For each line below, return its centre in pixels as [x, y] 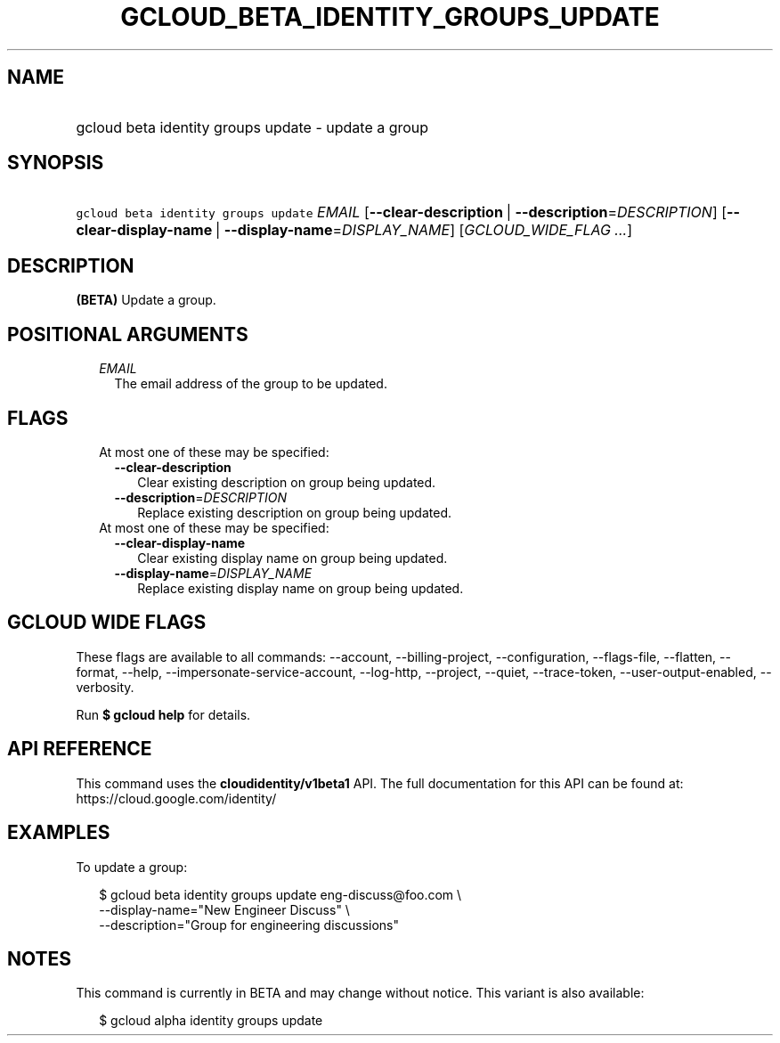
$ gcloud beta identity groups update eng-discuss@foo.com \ [280, 894]
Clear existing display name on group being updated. [292, 558]
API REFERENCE [80, 749]
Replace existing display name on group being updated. [301, 588]
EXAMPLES [59, 833]
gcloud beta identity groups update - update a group [252, 127]
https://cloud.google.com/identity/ [176, 798]
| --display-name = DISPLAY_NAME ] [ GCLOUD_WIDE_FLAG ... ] [424, 230]
